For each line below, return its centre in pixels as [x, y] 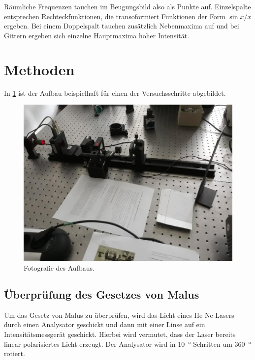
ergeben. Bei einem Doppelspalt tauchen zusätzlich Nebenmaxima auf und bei [122, 26]
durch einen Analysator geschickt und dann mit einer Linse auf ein [105, 324]
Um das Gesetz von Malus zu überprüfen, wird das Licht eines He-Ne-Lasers [119, 315]
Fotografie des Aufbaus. [59, 268]
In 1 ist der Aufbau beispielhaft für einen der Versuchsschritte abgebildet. [115, 93]
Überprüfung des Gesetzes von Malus [102, 294]
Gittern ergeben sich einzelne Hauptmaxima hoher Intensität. [97, 35]
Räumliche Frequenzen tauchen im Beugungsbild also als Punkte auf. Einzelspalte [127, 6]
